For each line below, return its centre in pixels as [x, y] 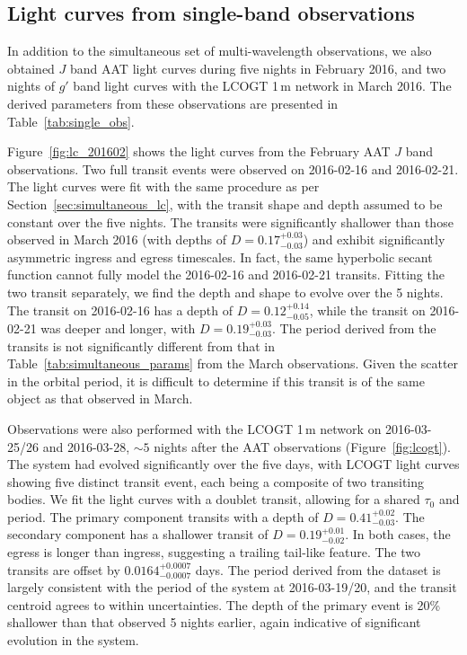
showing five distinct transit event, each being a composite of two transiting [216, 481]
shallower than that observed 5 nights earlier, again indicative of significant [214, 622]
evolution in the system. [73, 640]
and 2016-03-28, [86, 446]
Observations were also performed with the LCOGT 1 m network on [194, 428]
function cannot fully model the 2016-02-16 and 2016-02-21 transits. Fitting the [226, 274]
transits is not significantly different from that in [141, 345]
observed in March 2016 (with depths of [117, 239]
